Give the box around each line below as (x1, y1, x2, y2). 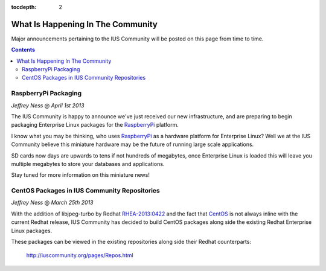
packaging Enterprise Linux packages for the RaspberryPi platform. (11, 121, 179, 129)
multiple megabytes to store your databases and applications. (11, 160, 165, 167)
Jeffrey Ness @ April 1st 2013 (11, 101, 85, 109)
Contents (11, 46, 36, 54)
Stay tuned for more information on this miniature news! (11, 171, 150, 179)
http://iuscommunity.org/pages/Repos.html (26, 252, 133, 259)
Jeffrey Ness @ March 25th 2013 (11, 199, 94, 206)
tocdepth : (11, 4, 37, 10)
